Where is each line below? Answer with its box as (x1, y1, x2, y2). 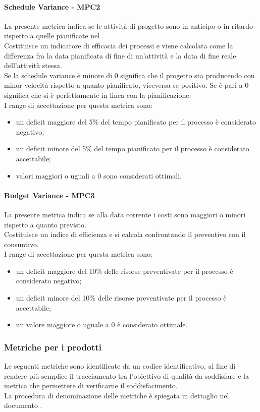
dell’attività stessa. (4, 60, 62, 71)
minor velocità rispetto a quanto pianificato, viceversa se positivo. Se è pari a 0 (4, 80, 249, 90)
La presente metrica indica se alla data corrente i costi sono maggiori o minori (4, 209, 246, 219)
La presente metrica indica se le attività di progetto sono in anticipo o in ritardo (4, 20, 253, 31)
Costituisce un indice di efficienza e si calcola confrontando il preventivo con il (4, 229, 246, 240)
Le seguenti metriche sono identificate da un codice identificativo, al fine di (4, 361, 236, 371)
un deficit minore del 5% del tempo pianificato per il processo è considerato (16, 143, 249, 154)
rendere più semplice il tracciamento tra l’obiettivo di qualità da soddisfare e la (4, 370, 249, 381)
